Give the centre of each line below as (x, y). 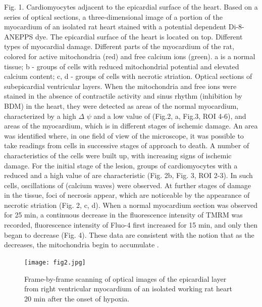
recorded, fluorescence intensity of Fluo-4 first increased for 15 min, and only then (131, 225)
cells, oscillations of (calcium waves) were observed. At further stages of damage (128, 185)
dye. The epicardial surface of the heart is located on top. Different (139, 36)
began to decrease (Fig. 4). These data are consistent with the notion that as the (129, 234)
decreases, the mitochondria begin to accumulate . (82, 245)
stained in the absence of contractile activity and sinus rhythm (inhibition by (123, 96)
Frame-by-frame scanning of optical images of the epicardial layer (125, 278)
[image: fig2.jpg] (55, 262)
